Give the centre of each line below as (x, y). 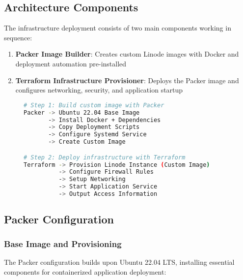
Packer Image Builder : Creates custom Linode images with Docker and (127, 54)
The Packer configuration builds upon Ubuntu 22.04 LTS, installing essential (119, 262)
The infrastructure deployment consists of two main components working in (118, 28)
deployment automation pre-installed (71, 63)
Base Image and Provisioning (63, 243)
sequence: (18, 37)
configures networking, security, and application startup (99, 90)
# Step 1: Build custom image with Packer (94, 105)
